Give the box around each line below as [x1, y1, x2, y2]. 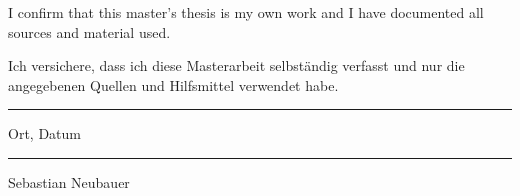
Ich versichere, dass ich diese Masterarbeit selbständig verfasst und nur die [8, 55, 465, 76]
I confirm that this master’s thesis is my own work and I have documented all [8, 2, 484, 22]
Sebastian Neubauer [8, 171, 130, 192]
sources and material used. [8, 21, 171, 42]
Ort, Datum [8, 123, 81, 144]
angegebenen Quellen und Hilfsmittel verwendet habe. [8, 74, 339, 95]
